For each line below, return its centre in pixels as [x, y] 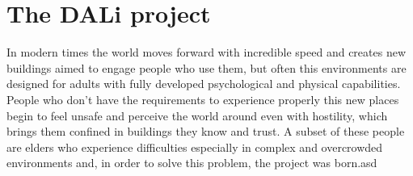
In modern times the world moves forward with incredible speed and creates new [206, 52]
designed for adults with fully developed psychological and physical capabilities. [204, 84]
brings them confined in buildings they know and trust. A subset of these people [206, 131]
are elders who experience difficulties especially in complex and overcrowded [195, 147]
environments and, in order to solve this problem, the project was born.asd [192, 163]
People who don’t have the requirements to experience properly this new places [203, 99]
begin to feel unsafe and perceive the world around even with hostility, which [197, 115]
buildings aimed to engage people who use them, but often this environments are [206, 67]
